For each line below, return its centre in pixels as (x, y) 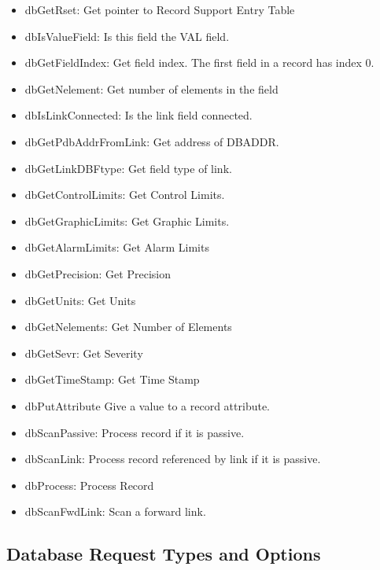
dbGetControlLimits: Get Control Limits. (125, 195)
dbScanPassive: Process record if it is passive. (135, 432)
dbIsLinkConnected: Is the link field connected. (138, 115)
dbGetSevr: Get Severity (84, 353)
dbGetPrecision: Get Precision (98, 273)
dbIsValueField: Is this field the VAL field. (127, 36)
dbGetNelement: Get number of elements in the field (151, 88)
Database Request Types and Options (164, 554)
